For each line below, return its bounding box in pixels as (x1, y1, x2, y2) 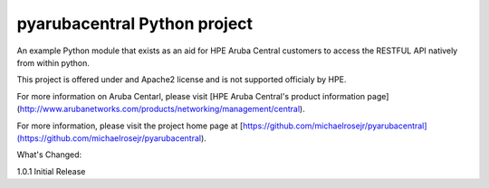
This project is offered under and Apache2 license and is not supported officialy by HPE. (16, 74, 347, 85)
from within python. (16, 57, 91, 68)
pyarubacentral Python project (16, 14, 254, 33)
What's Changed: (16, 149, 82, 160)
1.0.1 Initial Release (16, 165, 86, 176)
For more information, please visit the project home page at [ (16, 120, 244, 131)
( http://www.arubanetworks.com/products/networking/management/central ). (16, 104, 305, 115)
